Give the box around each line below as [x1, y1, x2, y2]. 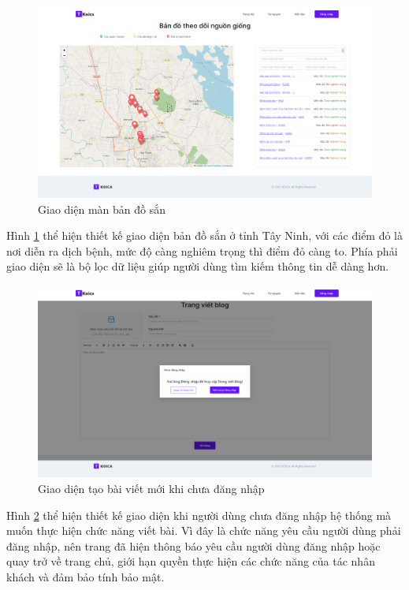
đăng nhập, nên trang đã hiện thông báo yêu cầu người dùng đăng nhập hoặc [6, 537, 381, 554]
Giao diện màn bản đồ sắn [38, 200, 165, 217]
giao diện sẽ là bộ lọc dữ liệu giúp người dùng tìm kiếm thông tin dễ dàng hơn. [6, 258, 389, 274]
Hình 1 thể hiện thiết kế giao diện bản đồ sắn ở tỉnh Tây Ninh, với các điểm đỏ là [6, 227, 403, 244]
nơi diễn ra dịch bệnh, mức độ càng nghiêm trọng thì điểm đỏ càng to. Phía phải [6, 242, 398, 259]
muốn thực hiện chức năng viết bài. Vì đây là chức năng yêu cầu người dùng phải [6, 522, 401, 539]
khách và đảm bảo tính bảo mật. [6, 569, 165, 585]
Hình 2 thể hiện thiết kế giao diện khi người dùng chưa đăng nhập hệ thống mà [6, 506, 392, 523]
